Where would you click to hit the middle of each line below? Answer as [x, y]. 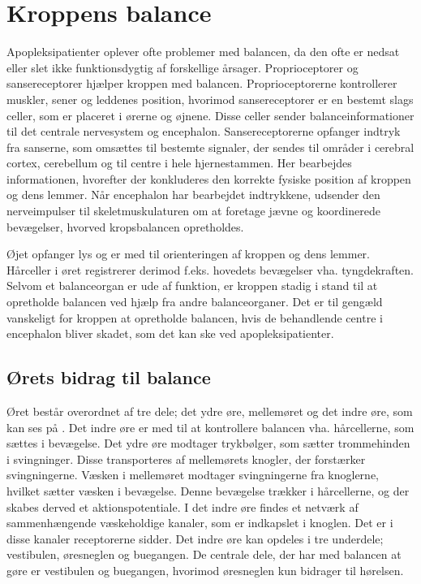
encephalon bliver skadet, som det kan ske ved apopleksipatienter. [170, 333]
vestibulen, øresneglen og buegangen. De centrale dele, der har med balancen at [204, 554]
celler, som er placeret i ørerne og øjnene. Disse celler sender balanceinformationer [210, 115]
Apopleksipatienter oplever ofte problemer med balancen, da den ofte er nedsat [203, 52]
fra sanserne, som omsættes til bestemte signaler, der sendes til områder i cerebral [210, 147]
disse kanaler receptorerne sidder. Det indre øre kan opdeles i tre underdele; [195, 538]
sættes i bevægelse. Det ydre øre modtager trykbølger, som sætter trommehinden [208, 443]
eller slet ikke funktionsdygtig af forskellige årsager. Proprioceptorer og [183, 67]
